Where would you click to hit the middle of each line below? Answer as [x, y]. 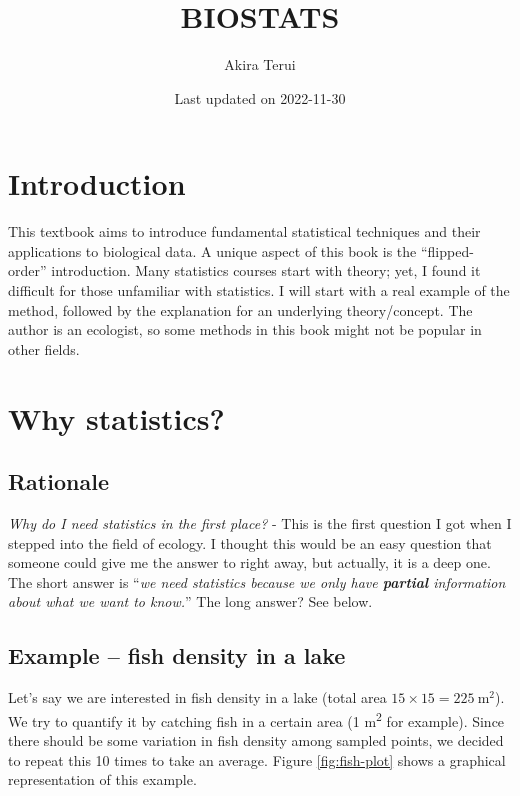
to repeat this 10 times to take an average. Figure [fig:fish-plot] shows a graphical [257, 759]
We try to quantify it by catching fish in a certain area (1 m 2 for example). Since [256, 719]
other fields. [44, 348]
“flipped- [447, 250]
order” [27, 270]
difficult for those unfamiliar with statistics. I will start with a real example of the [259, 290]
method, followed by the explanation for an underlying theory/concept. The [240, 309]
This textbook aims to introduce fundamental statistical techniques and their [244, 231]
